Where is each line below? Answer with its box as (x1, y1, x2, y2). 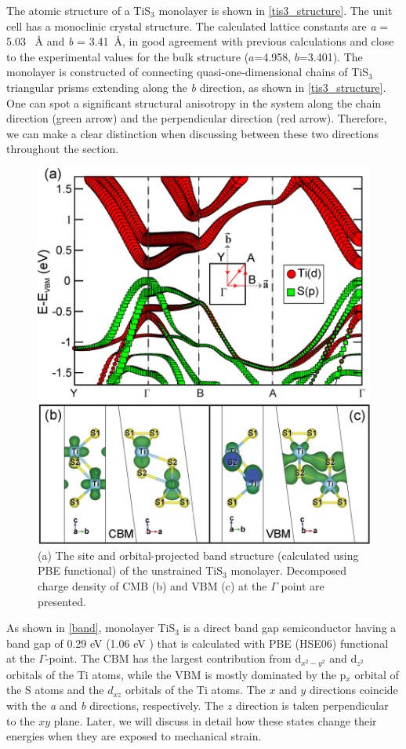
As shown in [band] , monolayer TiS (6, 619, 176, 636)
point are (281, 577, 324, 594)
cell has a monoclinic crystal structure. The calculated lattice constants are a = (6, 17, 389, 34)
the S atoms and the (6, 681, 104, 698)
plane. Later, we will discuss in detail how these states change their (53, 712, 377, 729)
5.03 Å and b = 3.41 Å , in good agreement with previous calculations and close (6, 33, 394, 49)
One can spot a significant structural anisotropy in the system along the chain (6, 94, 382, 111)
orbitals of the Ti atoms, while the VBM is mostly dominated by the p (6, 666, 346, 682)
